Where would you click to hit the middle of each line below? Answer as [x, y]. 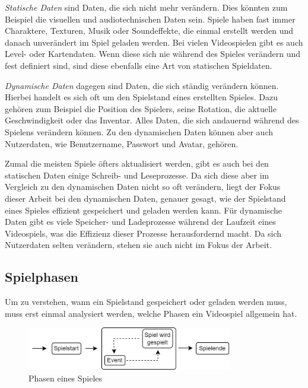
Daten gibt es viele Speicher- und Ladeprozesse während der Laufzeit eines [140, 222]
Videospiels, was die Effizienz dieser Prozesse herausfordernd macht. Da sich [143, 233]
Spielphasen [42, 277]
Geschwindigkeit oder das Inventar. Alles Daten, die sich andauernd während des [152, 120]
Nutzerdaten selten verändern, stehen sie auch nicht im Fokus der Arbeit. [138, 245]
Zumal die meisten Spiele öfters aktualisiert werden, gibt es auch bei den [137, 163]
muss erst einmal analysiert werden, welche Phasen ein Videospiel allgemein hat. [151, 313]
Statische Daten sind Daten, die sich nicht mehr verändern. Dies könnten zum [146, 7]
